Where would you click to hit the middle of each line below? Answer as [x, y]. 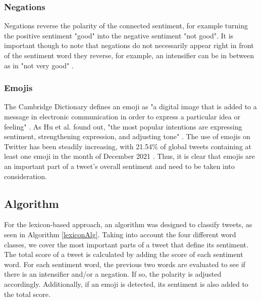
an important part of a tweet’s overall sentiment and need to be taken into [119, 166]
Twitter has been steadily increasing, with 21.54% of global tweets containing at [128, 146]
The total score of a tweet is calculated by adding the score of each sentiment [124, 254]
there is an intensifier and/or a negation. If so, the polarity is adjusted [113, 274]
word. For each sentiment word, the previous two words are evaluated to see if [125, 264]
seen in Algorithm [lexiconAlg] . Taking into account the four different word [120, 234]
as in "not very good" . [39, 65]
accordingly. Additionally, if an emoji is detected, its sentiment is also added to [126, 284]
